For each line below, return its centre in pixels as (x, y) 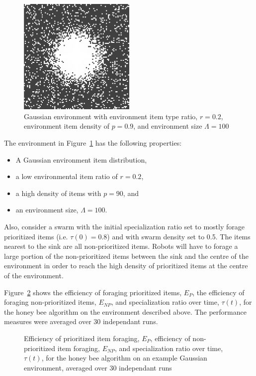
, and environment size (168, 126)
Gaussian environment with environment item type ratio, (111, 116)
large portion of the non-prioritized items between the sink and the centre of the (126, 256)
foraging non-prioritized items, (50, 302)
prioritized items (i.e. (36, 236)
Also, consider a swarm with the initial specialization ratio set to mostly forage (124, 227)
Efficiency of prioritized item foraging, (82, 338)
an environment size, (47, 210)
